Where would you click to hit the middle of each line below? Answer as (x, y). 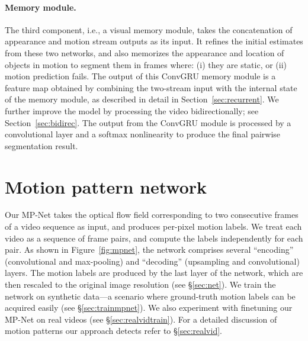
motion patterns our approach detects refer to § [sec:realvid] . (113, 331)
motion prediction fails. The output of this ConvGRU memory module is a (140, 76)
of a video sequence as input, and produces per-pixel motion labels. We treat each (153, 226)
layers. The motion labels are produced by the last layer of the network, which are (154, 273)
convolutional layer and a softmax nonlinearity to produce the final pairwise (143, 134)
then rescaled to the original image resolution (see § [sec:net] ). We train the (140, 284)
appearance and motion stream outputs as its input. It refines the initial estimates (154, 41)
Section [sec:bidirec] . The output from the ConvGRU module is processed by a (148, 122)
